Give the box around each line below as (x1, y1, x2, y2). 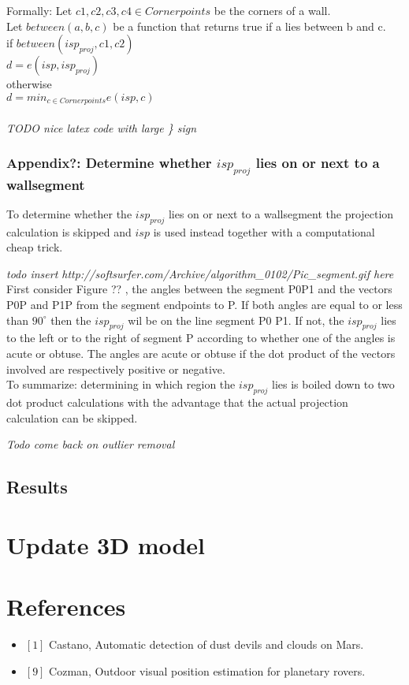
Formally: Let (6, 2, 73, 18)
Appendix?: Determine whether (6, 153, 212, 173)
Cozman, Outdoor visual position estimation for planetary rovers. (49, 662, 366, 679)
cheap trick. (6, 239, 63, 255)
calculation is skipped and (6, 223, 132, 240)
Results (6, 475, 68, 499)
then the (50, 311, 91, 328)
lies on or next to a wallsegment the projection (168, 205, 394, 222)
